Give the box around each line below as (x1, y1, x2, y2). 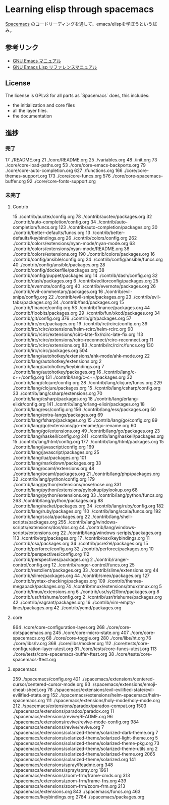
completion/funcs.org (12, 224, 58, 230)
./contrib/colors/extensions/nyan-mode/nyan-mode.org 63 (12, 240, 135, 246)
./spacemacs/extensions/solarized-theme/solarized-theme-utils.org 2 (12, 745, 158, 752)
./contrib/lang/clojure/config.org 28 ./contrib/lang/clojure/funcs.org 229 (12, 379, 162, 385)
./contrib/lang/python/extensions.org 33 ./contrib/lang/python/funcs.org (12, 492, 163, 498)
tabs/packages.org (12, 299, 52, 305)
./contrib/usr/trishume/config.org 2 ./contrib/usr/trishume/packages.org (12, 594, 162, 600)
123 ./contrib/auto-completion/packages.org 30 (59, 224, 158, 230)
